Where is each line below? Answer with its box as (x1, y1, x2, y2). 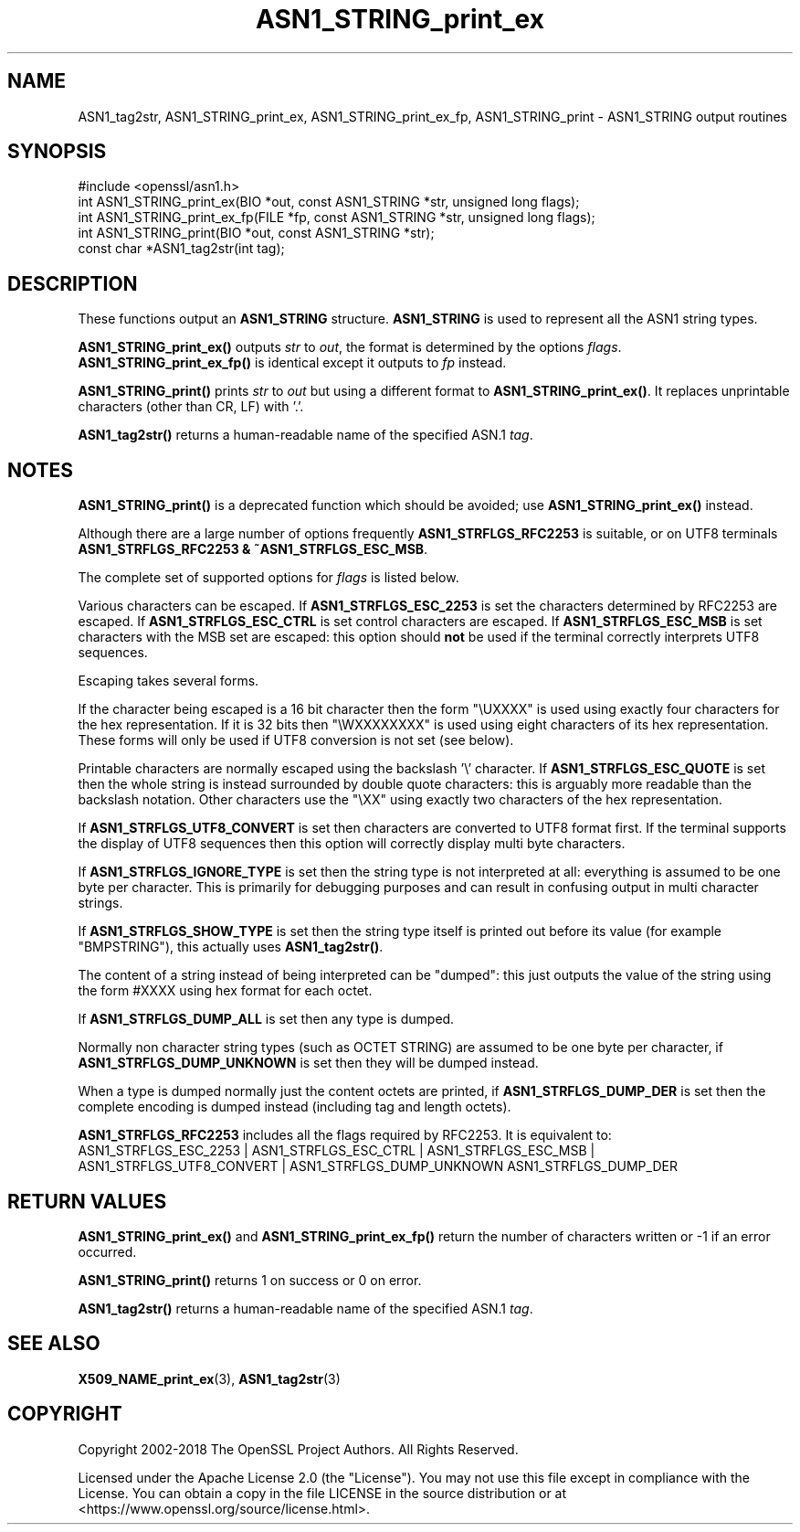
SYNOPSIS (7, 140, 107, 164)
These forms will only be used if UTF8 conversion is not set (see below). (78, 732, 514, 749)
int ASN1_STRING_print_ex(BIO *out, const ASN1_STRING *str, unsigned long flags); (78, 194, 580, 210)
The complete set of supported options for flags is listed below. (78, 569, 459, 586)
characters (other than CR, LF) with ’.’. (78, 399, 304, 415)
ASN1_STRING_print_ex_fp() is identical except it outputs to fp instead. (78, 355, 507, 371)
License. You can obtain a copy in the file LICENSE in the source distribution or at (78, 1484, 567, 1501)
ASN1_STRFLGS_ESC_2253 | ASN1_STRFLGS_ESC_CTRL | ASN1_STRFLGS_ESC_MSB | (78, 1143, 595, 1159)
